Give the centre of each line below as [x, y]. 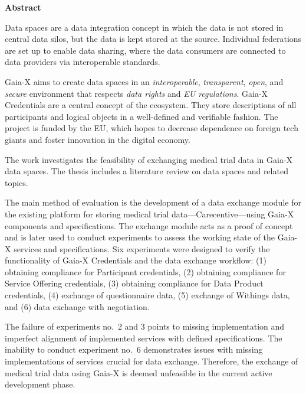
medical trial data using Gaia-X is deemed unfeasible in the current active [139, 372]
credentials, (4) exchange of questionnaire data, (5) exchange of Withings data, [147, 295]
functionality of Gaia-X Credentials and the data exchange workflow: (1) [136, 260]
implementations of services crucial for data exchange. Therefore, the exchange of [152, 361]
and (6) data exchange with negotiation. [77, 306]
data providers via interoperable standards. [83, 62]
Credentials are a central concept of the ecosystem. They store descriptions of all [151, 105]
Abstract [23, 7]
